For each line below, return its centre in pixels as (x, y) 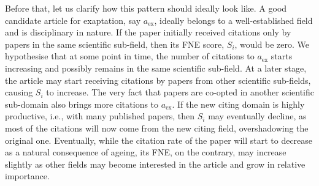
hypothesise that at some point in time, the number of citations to (130, 56)
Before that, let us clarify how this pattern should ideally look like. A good (146, 8)
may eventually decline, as (257, 116)
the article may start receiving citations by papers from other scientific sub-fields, (158, 80)
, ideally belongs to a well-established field (233, 20)
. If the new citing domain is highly (238, 104)
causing (19, 92)
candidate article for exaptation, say (73, 20)
